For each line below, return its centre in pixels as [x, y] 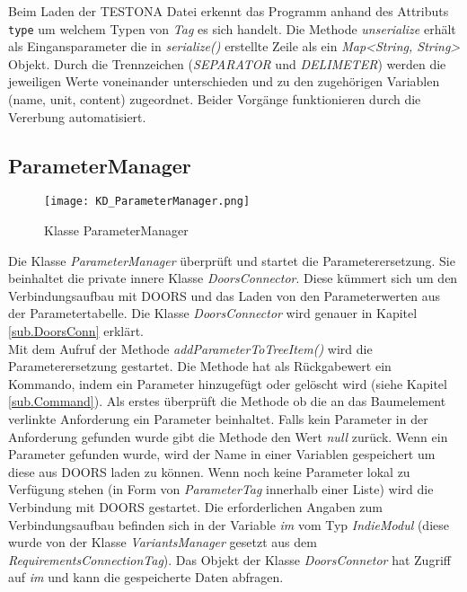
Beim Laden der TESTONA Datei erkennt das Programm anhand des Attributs [229, 11]
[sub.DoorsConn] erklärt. [76, 331]
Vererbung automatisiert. [77, 116]
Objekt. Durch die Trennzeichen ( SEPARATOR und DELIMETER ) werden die [227, 63]
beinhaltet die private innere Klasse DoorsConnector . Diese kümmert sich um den [233, 278]
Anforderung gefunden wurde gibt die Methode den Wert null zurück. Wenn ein [228, 436]
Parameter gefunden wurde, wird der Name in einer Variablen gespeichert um [222, 454]
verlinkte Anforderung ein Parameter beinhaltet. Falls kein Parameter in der [218, 419]
